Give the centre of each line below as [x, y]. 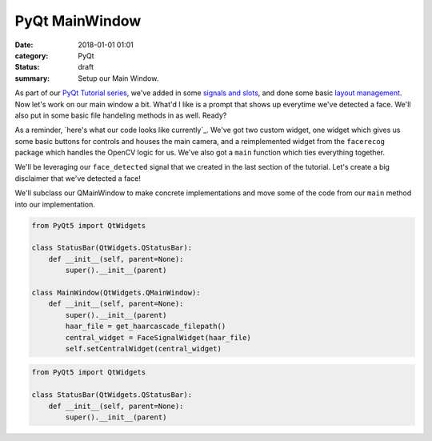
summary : [32, 78]
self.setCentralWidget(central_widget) [143, 349]
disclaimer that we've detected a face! [78, 178]
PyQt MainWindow [78, 21]
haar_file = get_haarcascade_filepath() [146, 327]
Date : [24, 45]
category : [32, 55]
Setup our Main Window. [118, 78]
